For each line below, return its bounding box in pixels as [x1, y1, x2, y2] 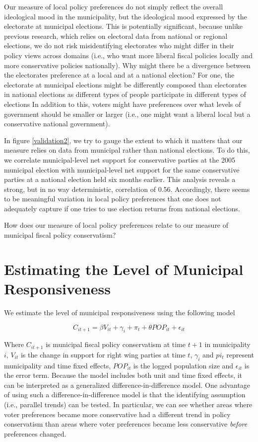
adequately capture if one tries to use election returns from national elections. [4, 203, 240, 213]
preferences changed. [4, 428, 66, 439]
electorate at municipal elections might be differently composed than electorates [4, 79, 247, 89]
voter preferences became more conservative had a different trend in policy [4, 409, 231, 419]
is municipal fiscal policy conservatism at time [46, 339, 186, 350]
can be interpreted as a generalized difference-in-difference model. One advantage [4, 379, 251, 390]
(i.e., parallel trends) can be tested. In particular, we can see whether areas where [4, 399, 253, 409]
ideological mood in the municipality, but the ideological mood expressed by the [4, 11, 247, 21]
